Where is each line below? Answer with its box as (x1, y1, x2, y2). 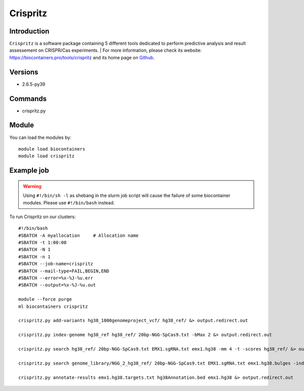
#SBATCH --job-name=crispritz (18, 261, 94, 267)
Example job (9, 166, 49, 175)
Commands (9, 94, 47, 103)
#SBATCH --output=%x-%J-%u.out (18, 282, 96, 288)
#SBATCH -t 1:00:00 (18, 240, 67, 245)
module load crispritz (18, 153, 75, 159)
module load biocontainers (18, 146, 86, 152)
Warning (23, 183, 42, 189)
